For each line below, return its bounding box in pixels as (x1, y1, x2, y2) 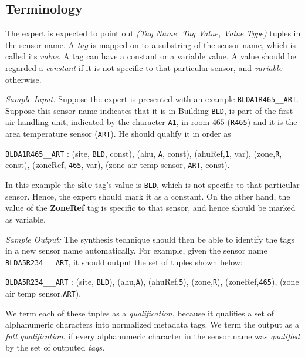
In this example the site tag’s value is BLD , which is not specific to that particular (5, 178, 300, 191)
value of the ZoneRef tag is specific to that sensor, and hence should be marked (5, 201, 296, 214)
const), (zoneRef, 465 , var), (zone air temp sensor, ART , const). (5, 159, 230, 171)
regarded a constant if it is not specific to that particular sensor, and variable (5, 61, 283, 73)
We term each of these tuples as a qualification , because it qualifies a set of (5, 307, 274, 319)
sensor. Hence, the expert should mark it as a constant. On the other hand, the (5, 190, 290, 202)
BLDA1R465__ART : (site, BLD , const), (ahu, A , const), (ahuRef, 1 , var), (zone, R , (5, 147, 282, 159)
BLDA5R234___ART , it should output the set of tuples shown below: (5, 255, 243, 268)
